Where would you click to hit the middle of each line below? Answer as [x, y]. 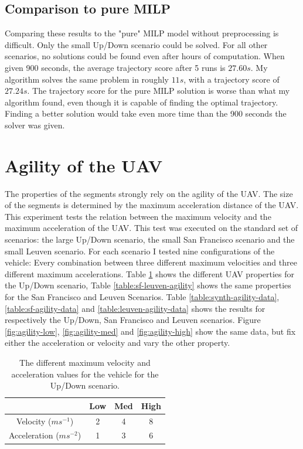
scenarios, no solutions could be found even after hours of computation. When [145, 56]
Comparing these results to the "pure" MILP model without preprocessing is [142, 33]
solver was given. [35, 125]
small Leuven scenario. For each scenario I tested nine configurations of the [140, 251]
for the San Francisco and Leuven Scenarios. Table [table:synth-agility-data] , [142, 297]
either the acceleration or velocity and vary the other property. [118, 343]
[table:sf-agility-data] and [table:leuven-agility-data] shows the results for [135, 308]
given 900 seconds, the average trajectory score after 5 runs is [115, 67]
